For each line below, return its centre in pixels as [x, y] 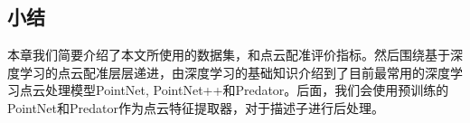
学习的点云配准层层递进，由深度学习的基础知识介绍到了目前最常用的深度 [235, 72]
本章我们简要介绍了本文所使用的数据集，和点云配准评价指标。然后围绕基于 [229, 55]
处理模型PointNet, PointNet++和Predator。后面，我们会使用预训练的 [247, 90]
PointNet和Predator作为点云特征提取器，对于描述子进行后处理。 [196, 107]
